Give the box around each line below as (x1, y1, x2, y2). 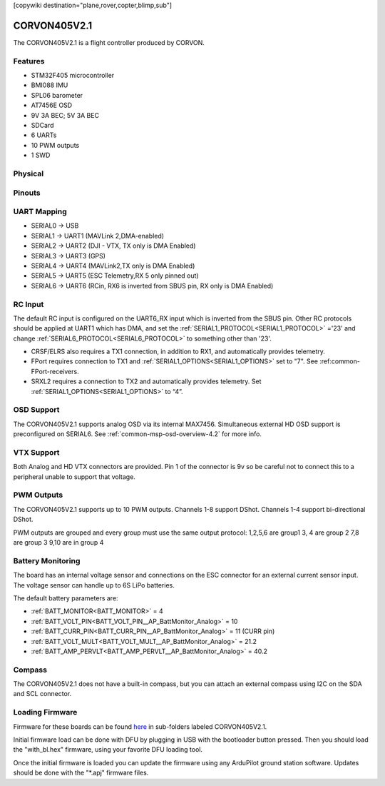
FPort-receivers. (31, 367, 79, 376)
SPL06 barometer (31, 91, 83, 99)
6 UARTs (31, 131, 57, 139)
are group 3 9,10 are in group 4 (13, 538, 104, 547)
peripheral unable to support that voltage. (13, 472, 135, 481)
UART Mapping (13, 207, 67, 217)
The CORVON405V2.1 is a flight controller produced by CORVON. (13, 38, 205, 46)
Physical (13, 168, 44, 178)
